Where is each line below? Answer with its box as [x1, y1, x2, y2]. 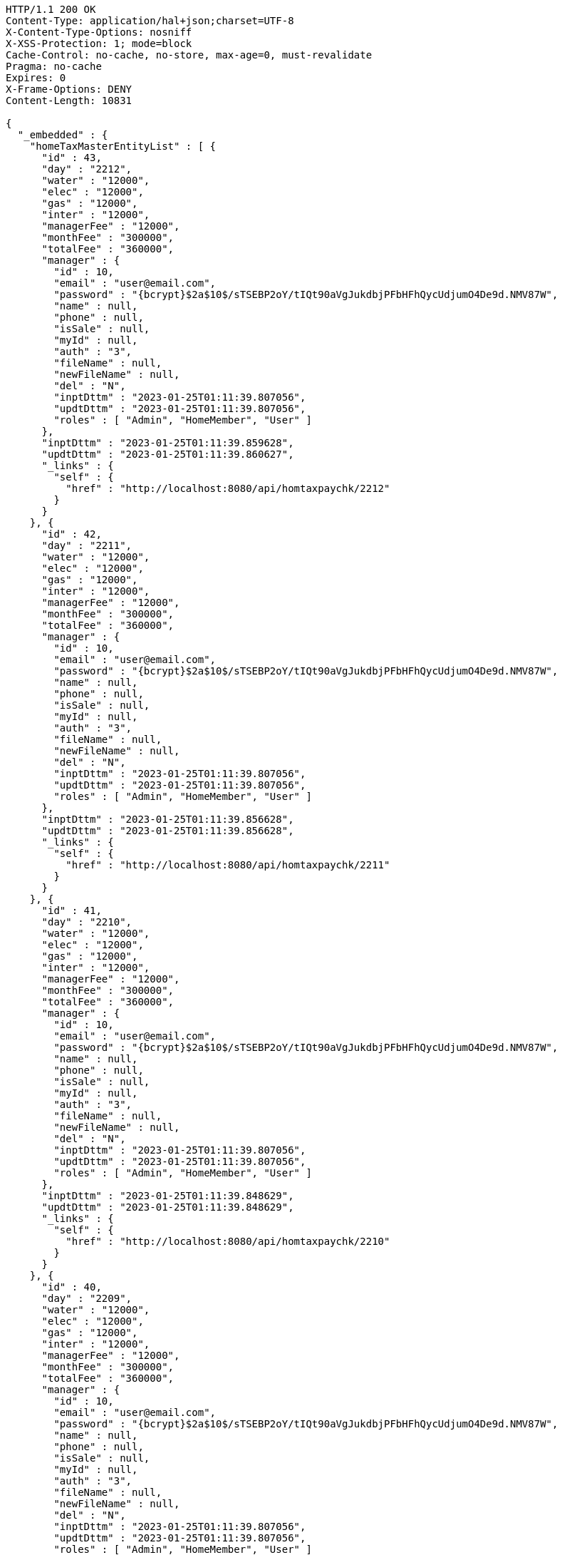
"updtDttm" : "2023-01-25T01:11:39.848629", [41, 1201, 294, 1213]
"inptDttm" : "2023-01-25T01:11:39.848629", [41, 1190, 294, 1201]
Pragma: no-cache [6, 61, 102, 72]
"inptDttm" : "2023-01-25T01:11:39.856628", [41, 814, 294, 825]
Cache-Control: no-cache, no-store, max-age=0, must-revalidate [6, 49, 373, 61]
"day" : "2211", [41, 540, 132, 551]
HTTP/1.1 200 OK [6, 4, 96, 15]
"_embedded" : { [17, 129, 108, 140]
